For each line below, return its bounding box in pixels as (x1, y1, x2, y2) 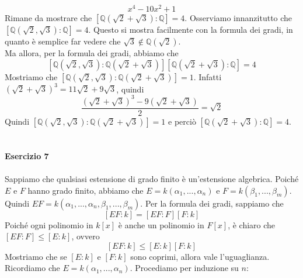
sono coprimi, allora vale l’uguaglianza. (130, 250, 270, 262)
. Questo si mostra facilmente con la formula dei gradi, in (88, 23, 293, 36)
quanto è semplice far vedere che (5, 35, 121, 47)
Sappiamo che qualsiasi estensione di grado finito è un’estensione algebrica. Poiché (5, 173, 299, 185)
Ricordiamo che (5, 262, 60, 274)
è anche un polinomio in (118, 218, 204, 231)
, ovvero (71, 230, 100, 242)
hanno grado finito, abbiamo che (27, 184, 144, 196)
